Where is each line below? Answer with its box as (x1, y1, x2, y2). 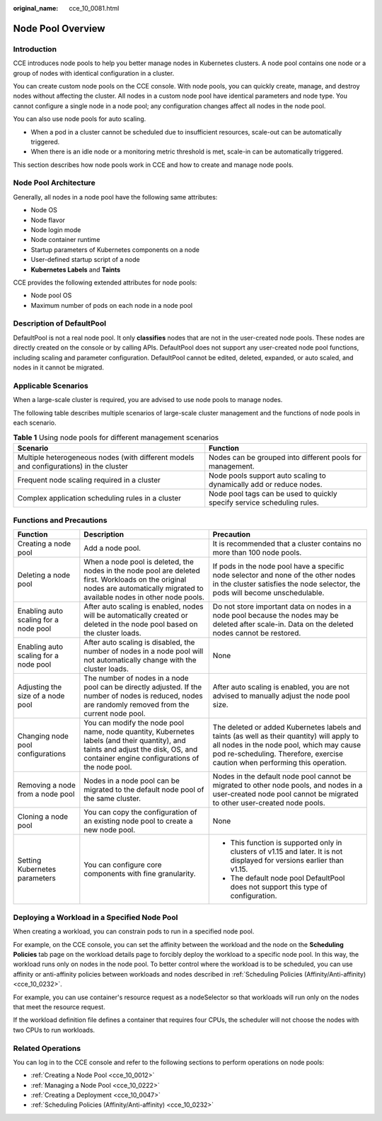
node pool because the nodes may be (212, 611, 339, 621)
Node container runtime (30, 236, 100, 244)
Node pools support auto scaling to (209, 471, 327, 481)
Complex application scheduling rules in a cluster (17, 493, 182, 502)
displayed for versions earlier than (230, 856, 345, 866)
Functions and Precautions (13, 515, 108, 525)
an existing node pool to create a (83, 816, 193, 826)
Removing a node (17, 781, 76, 791)
